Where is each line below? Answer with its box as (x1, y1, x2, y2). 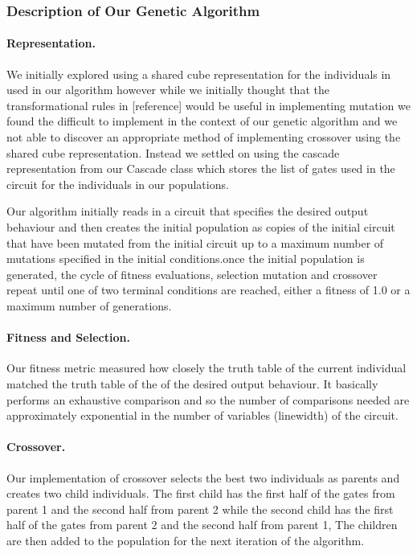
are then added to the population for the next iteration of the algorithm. (6, 531, 365, 548)
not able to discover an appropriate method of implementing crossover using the (6, 129, 401, 146)
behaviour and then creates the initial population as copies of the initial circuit (6, 218, 395, 235)
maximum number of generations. (6, 297, 172, 314)
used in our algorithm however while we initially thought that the (6, 81, 329, 98)
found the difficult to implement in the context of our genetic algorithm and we (6, 113, 398, 129)
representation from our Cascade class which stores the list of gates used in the (6, 160, 395, 177)
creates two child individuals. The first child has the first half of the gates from (6, 485, 395, 502)
